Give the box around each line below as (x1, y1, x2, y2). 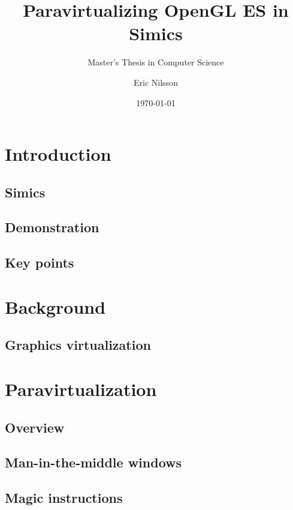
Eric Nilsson (134, 76, 178, 88)
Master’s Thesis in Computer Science (87, 56, 224, 68)
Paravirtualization (5, 376, 157, 401)
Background (5, 294, 106, 319)
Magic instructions (5, 488, 123, 507)
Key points (5, 253, 74, 272)
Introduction (5, 142, 111, 166)
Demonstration (5, 218, 99, 236)
